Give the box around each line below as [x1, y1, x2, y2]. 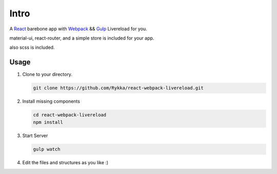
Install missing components [22, 98, 81, 105]
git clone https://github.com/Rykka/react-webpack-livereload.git [33, 85, 204, 91]
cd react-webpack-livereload [33, 112, 107, 118]
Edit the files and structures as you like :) [22, 159, 109, 165]
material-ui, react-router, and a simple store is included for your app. [9, 35, 154, 41]
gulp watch [33, 146, 61, 152]
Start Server [22, 132, 48, 139]
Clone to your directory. [22, 71, 73, 78]
